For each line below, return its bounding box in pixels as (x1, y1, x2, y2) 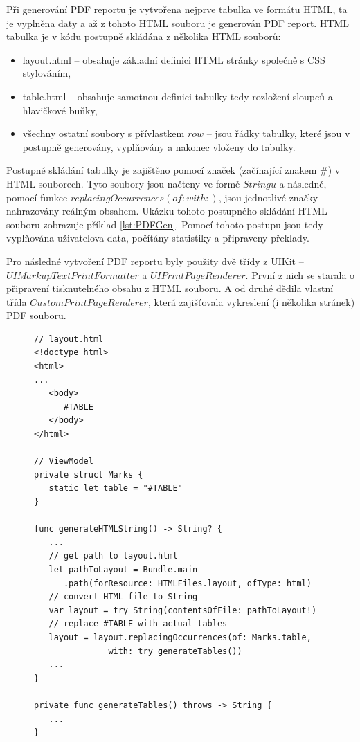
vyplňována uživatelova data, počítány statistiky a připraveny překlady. (6, 230, 309, 245)
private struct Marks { (34, 469, 143, 480)
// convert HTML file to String (48, 592, 198, 602)
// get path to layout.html (48, 551, 178, 561)
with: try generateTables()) (108, 646, 242, 656)
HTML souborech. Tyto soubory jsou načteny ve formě (6, 176, 240, 190)
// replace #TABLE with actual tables (48, 619, 228, 629)
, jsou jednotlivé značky (218, 190, 318, 204)
